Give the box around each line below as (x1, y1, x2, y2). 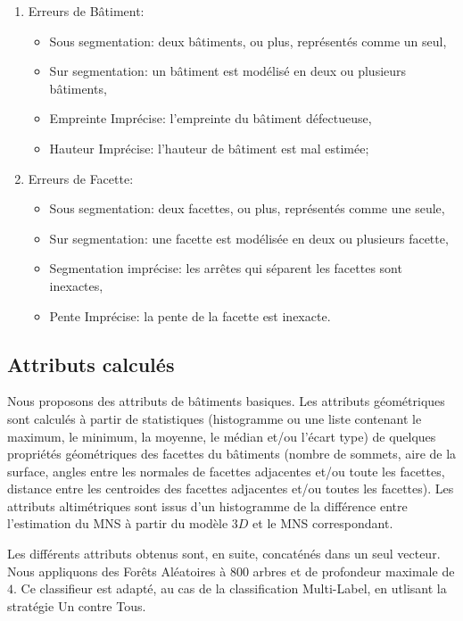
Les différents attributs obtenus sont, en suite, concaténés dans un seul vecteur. (7, 544, 441, 563)
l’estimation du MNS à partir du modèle (7, 514, 228, 533)
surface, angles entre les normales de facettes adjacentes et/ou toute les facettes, (7, 461, 445, 480)
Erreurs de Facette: (28, 169, 134, 187)
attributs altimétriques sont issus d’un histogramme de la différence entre (7, 496, 408, 515)
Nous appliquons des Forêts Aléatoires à (7, 561, 227, 580)
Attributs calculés (7, 350, 175, 377)
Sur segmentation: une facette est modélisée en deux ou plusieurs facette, (49, 228, 449, 247)
